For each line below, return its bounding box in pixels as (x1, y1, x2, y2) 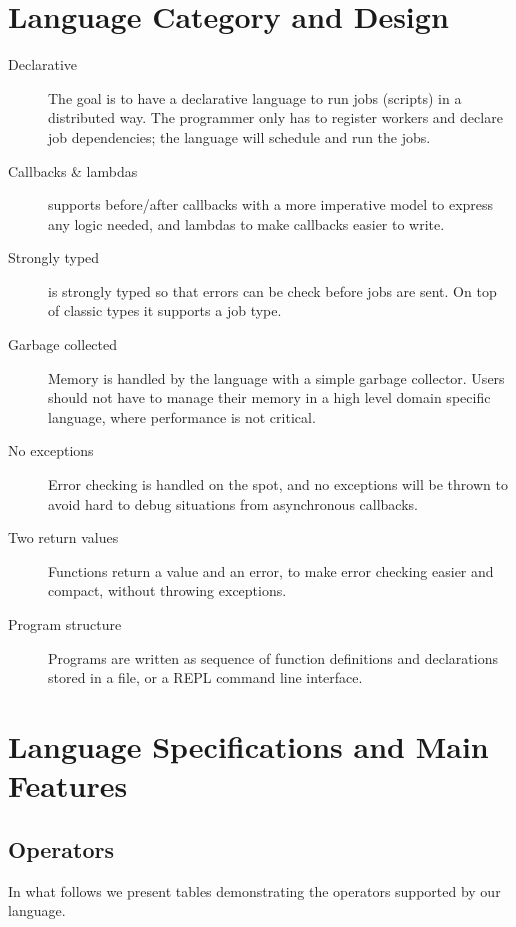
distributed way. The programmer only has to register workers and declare (48, 107, 503, 128)
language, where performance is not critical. (48, 406, 316, 427)
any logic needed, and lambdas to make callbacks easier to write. (48, 213, 445, 234)
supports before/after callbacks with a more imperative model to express (48, 194, 494, 215)
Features (8, 765, 128, 806)
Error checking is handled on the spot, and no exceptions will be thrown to (48, 474, 508, 495)
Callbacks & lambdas (8, 160, 138, 181)
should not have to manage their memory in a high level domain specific (48, 387, 491, 408)
